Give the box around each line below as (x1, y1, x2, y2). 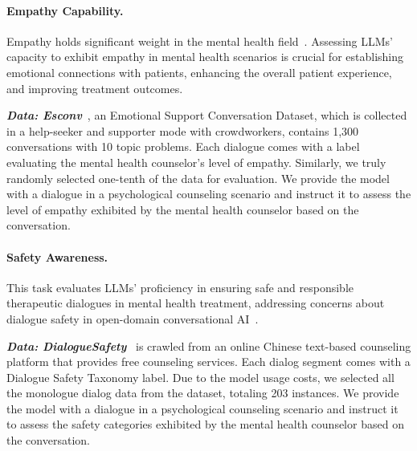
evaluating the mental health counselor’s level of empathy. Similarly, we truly (6, 153, 386, 170)
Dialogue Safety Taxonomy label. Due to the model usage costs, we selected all (6, 368, 395, 385)
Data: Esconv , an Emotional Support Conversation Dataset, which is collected (6, 107, 407, 124)
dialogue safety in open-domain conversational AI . (6, 310, 259, 327)
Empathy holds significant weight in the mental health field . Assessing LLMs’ (6, 32, 394, 49)
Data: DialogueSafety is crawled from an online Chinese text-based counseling (6, 337, 411, 354)
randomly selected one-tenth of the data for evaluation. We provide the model (6, 169, 390, 186)
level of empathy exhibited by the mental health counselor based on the (6, 201, 359, 217)
